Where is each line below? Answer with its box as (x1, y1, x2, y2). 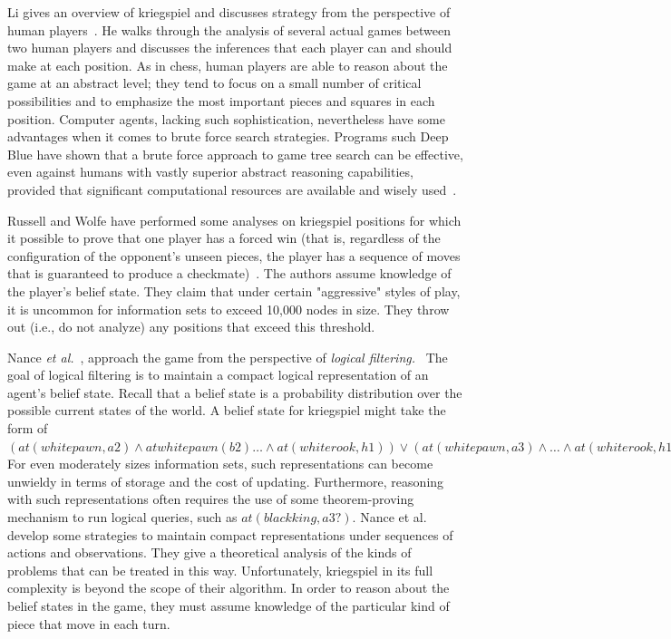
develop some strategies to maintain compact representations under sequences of (7, 525, 453, 544)
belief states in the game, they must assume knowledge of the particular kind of (7, 596, 450, 615)
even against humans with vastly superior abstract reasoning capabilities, (7, 162, 413, 181)
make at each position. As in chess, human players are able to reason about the (7, 55, 448, 74)
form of (7, 419, 48, 438)
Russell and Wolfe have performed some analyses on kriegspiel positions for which (7, 210, 462, 229)
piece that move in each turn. (7, 614, 170, 633)
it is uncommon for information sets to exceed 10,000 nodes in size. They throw (7, 299, 450, 318)
